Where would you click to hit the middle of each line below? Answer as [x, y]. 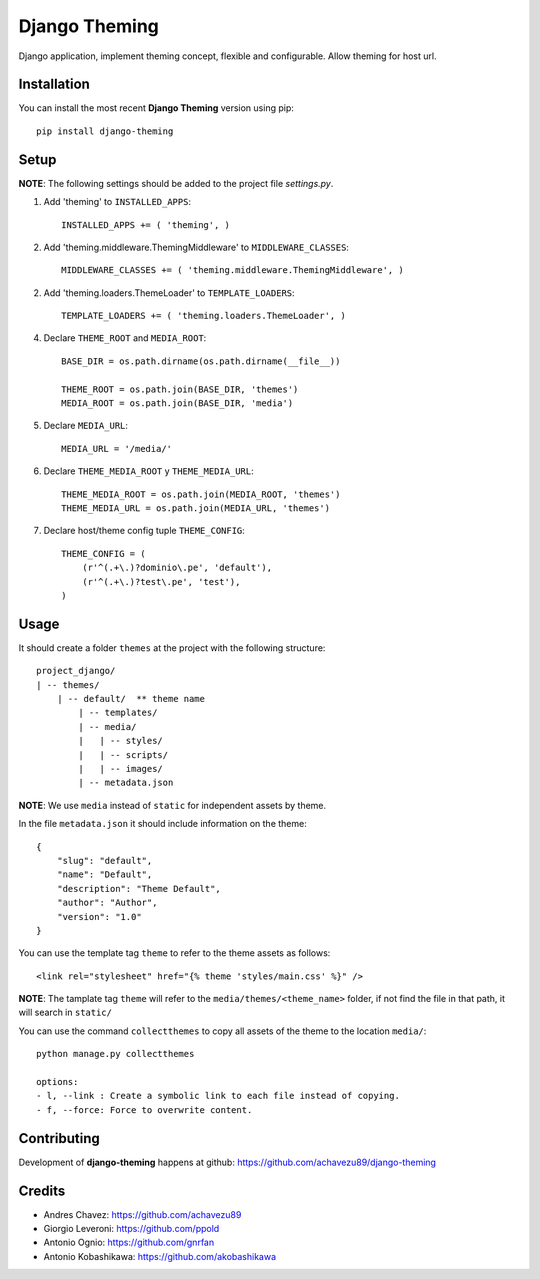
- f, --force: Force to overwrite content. [144, 1109]
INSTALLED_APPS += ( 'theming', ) [145, 224]
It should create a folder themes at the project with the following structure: [172, 647]
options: [57, 1082]
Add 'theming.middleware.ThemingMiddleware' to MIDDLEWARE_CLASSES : [196, 247]
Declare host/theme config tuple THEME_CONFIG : [144, 531]
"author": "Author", [107, 903]
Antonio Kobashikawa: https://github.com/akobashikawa [160, 1256]
